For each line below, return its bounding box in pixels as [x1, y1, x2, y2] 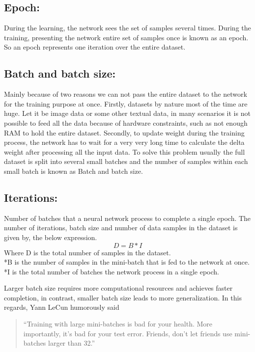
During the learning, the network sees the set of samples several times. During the [4, 23, 251, 33]
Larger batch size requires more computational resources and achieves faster [4, 283, 233, 293]
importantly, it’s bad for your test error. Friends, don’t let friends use [23, 328, 232, 338]
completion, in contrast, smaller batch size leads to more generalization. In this [4, 292, 242, 302]
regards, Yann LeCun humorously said [4, 302, 119, 312]
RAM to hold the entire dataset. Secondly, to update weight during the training [4, 127, 245, 137]
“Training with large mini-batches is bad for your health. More [23, 319, 213, 329]
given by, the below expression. [4, 232, 97, 242]
